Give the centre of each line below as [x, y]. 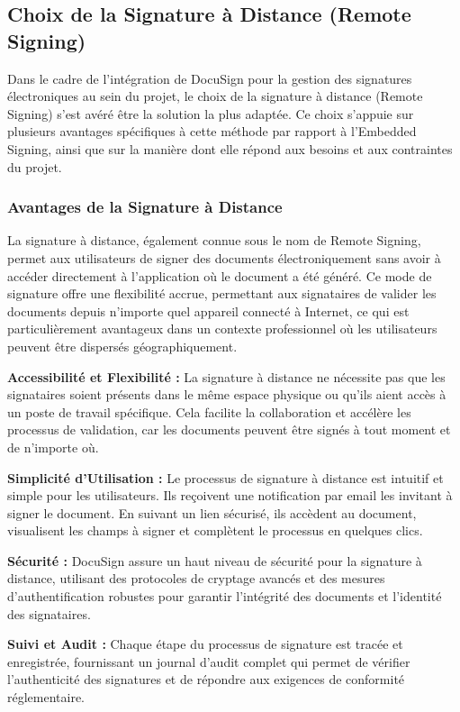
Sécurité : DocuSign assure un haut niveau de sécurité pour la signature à [215, 560]
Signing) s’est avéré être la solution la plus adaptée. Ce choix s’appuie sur [211, 113]
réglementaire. [46, 697]
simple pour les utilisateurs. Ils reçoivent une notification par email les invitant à [230, 495]
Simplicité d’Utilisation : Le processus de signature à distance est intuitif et [225, 477]
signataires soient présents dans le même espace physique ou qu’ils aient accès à [227, 394]
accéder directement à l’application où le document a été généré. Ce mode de [220, 275]
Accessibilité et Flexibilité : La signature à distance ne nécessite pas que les [226, 376]
